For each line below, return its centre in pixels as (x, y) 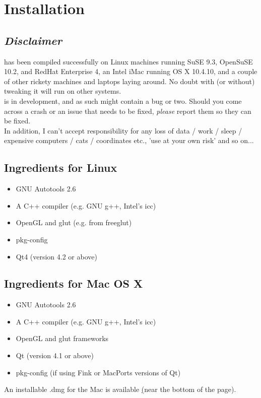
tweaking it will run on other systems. (63, 91)
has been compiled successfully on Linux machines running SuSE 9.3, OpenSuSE (128, 61)
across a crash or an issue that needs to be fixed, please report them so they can (128, 111)
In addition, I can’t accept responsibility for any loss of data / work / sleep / (123, 130)
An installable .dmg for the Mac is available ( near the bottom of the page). (120, 389)
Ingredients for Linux (61, 168)
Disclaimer (33, 40)
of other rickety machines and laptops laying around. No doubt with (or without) (129, 81)
